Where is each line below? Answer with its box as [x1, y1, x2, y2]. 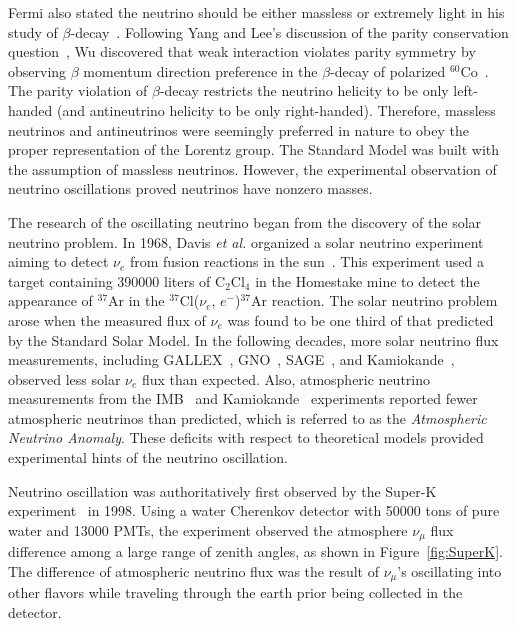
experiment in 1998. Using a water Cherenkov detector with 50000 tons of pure [8, 500, 500, 521]
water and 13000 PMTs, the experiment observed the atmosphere [8, 519, 408, 540]
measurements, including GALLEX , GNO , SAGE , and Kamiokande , [8, 349, 455, 370]
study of [8, 21, 58, 42]
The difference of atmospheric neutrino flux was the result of [8, 560, 379, 581]
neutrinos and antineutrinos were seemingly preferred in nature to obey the [8, 119, 469, 140]
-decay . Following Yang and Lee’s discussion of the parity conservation [70, 21, 509, 42]
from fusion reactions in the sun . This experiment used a [129, 251, 484, 272]
